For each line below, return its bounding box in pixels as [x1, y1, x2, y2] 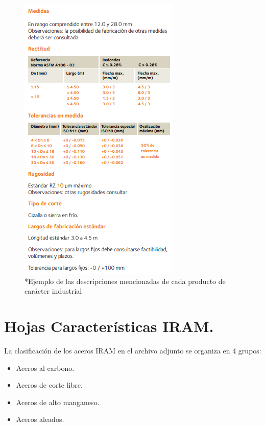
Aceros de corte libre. [16, 380, 83, 390]
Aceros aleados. [16, 414, 64, 424]
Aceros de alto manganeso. [16, 396, 100, 407]
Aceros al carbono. [16, 362, 75, 373]
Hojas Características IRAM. [4, 315, 214, 336]
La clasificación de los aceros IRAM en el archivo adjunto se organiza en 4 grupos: [4, 345, 261, 356]
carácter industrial [25, 286, 82, 296]
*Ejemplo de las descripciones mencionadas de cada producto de [25, 275, 226, 286]
